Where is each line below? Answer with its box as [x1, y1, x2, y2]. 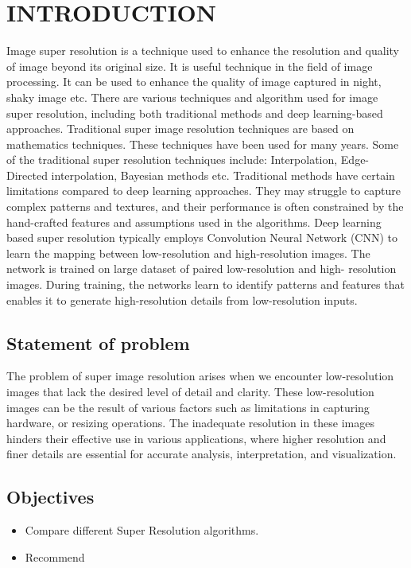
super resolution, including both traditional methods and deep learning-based [6, 104, 383, 121]
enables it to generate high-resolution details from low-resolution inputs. [6, 291, 358, 308]
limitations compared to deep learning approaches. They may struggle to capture [6, 182, 401, 199]
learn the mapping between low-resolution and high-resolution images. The [6, 244, 370, 261]
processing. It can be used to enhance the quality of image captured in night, [6, 73, 382, 90]
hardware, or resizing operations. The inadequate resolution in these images [6, 414, 375, 431]
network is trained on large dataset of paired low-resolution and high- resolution [6, 260, 397, 277]
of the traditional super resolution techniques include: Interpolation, [6, 151, 338, 168]
